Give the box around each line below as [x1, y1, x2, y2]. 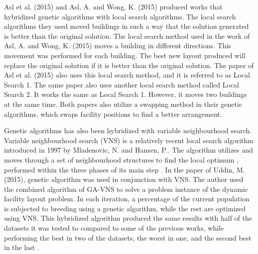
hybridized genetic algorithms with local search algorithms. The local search [4, 11, 236, 21]
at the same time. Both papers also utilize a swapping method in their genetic [4, 98, 243, 109]
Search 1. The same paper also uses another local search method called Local [4, 79, 240, 89]
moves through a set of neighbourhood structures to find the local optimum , [4, 154, 239, 165]
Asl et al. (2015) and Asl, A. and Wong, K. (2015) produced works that [4, 1, 223, 11]
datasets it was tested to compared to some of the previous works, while [4, 223, 224, 233]
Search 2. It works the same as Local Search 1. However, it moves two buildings [4, 89, 247, 99]
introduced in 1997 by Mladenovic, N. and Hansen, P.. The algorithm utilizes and [4, 145, 253, 155]
